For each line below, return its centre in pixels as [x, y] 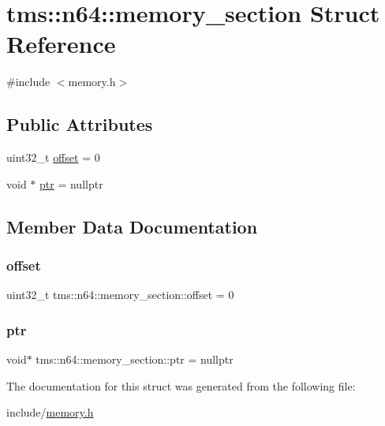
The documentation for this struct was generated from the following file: [181, 385]
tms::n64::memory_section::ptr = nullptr [135, 359]
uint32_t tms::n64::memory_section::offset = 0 [120, 295]
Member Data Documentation [132, 226]
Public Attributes [80, 124]
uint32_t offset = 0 [53, 157]
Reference [61, 44]
